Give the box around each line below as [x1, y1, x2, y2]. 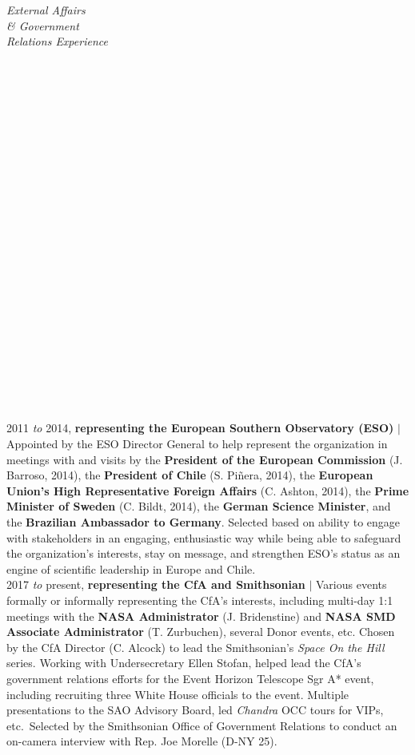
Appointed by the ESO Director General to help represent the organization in [6, 435, 388, 452]
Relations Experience [6, 33, 108, 50]
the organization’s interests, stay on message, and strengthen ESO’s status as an [6, 545, 401, 562]
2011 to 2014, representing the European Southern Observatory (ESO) [6, 419, 394, 436]
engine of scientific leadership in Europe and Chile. [6, 560, 256, 577]
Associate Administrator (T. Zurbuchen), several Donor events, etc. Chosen [6, 623, 395, 640]
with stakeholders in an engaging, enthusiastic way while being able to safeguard [6, 529, 401, 546]
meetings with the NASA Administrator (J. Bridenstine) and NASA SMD [6, 607, 396, 624]
